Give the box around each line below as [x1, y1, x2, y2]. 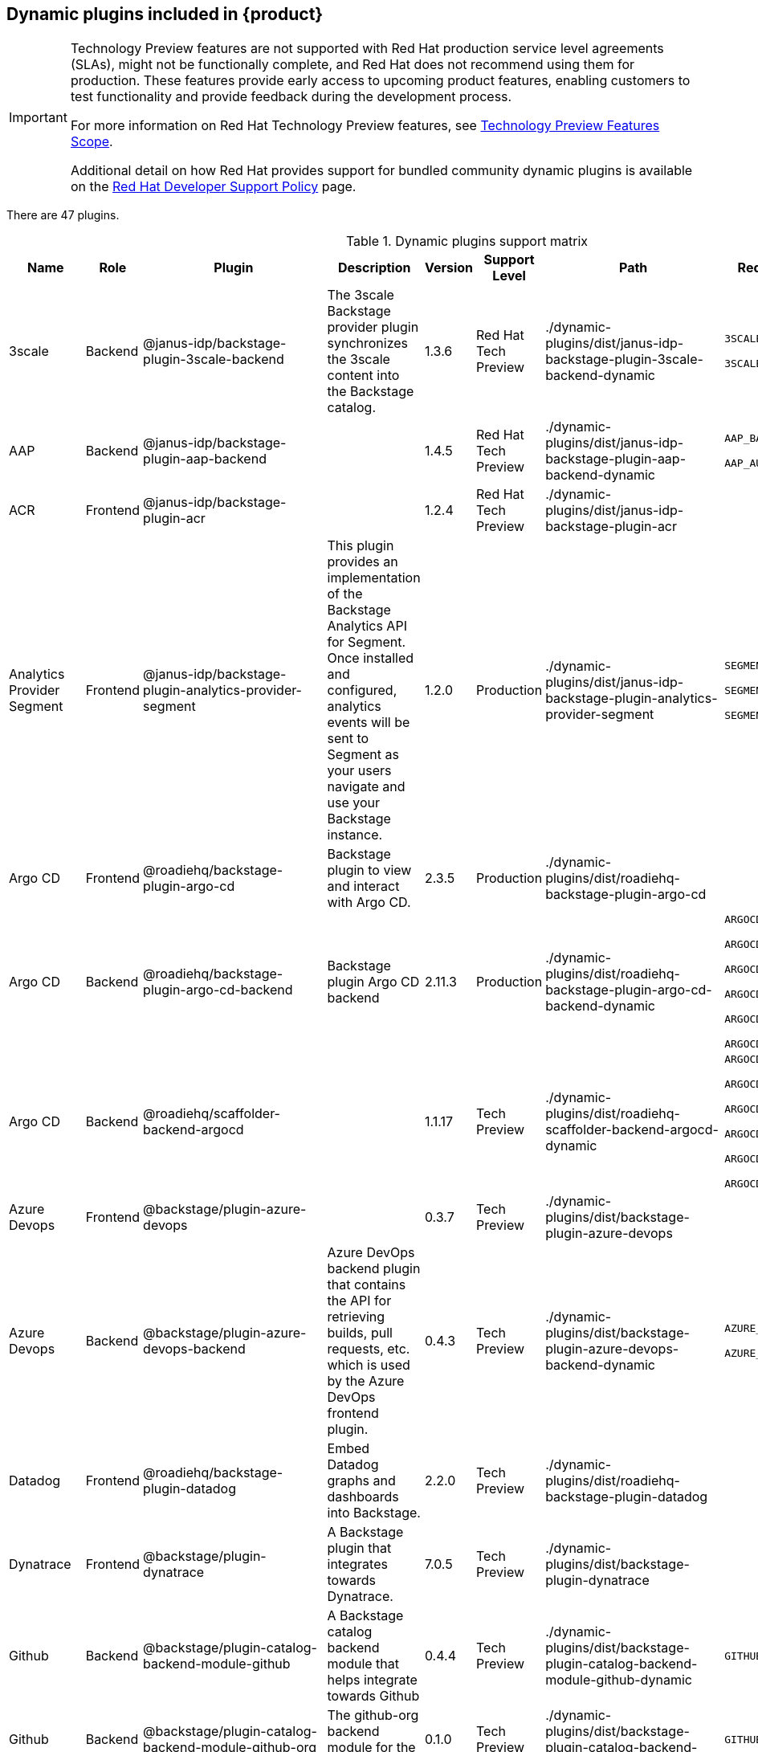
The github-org [327, 1707, 419, 1724]
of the [327, 586, 363, 602]
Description [338, 259, 411, 276]
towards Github [327, 1688, 420, 1705]
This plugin [327, 537, 394, 554]
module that [327, 1656, 399, 1672]
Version [424, 259, 474, 276]
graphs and [327, 1472, 396, 1489]
